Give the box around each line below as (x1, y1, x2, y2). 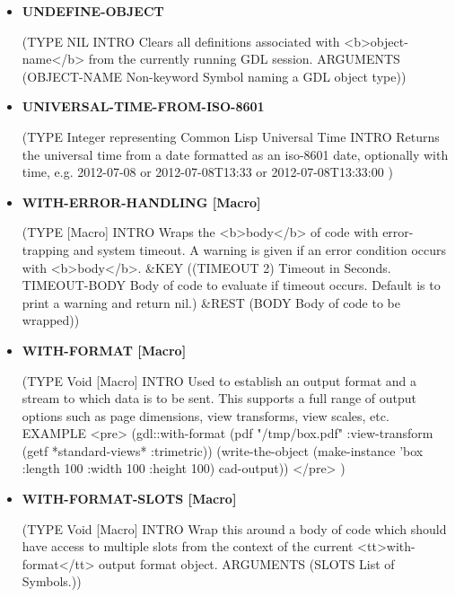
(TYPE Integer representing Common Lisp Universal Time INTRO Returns (22, 127, 440, 145)
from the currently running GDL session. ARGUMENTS (88, 49, 400, 68)
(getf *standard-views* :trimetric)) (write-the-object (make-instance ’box (22, 441, 424, 460)
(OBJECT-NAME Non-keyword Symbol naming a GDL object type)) (22, 66, 407, 85)
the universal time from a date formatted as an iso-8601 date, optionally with (22, 145, 449, 163)
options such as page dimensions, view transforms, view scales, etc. (22, 406, 389, 425)
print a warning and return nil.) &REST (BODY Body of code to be (22, 293, 400, 312)
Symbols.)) (22, 572, 82, 591)
